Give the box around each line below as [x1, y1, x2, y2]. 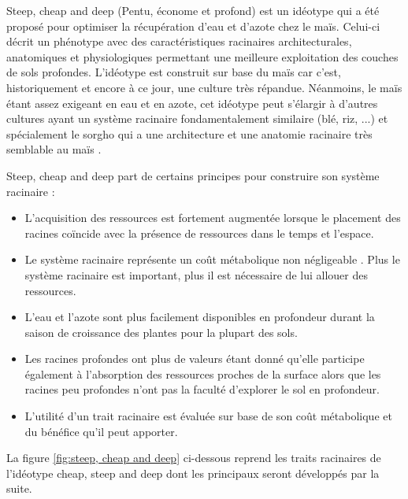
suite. [6, 480, 32, 497]
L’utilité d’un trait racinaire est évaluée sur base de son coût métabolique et [24, 408, 392, 424]
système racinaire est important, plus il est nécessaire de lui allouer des [24, 266, 368, 283]
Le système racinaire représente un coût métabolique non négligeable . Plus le [24, 251, 400, 268]
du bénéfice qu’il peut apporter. [24, 423, 178, 439]
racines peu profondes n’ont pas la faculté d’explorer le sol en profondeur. [24, 381, 380, 397]
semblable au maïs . [6, 141, 102, 157]
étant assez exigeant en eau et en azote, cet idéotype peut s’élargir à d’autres [6, 94, 378, 111]
